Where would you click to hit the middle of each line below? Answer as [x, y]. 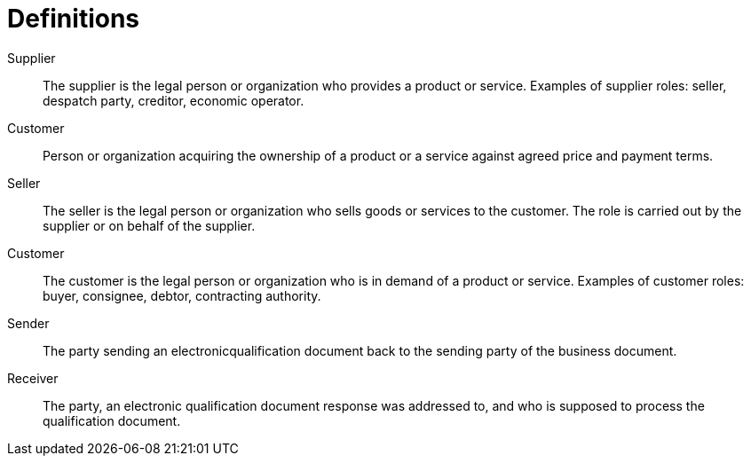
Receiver [33, 378]
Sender [28, 323]
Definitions [74, 19]
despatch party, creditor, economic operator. [174, 100]
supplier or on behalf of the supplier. [149, 225]
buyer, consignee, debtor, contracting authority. [182, 295]
